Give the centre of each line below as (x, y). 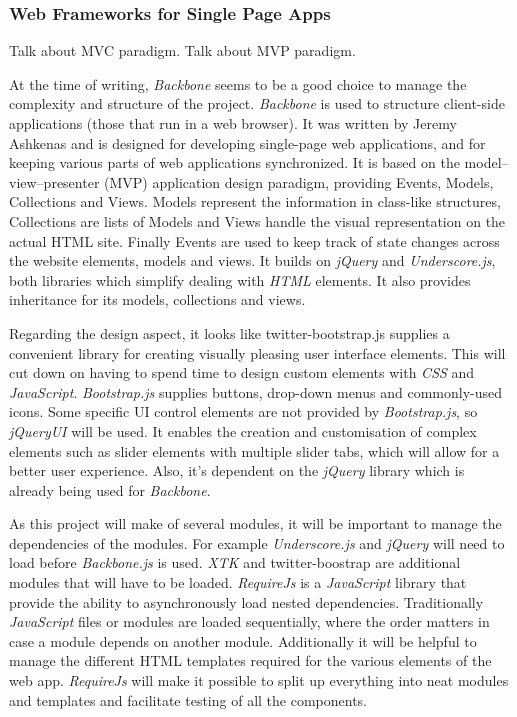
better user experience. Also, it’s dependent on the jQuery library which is (237, 470)
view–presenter (54, 181)
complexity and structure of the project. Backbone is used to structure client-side (257, 103)
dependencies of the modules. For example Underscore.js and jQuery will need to (257, 542)
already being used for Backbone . (110, 489)
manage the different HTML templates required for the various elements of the (250, 660)
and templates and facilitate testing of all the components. (188, 699)
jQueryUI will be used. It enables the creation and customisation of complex (243, 430)
